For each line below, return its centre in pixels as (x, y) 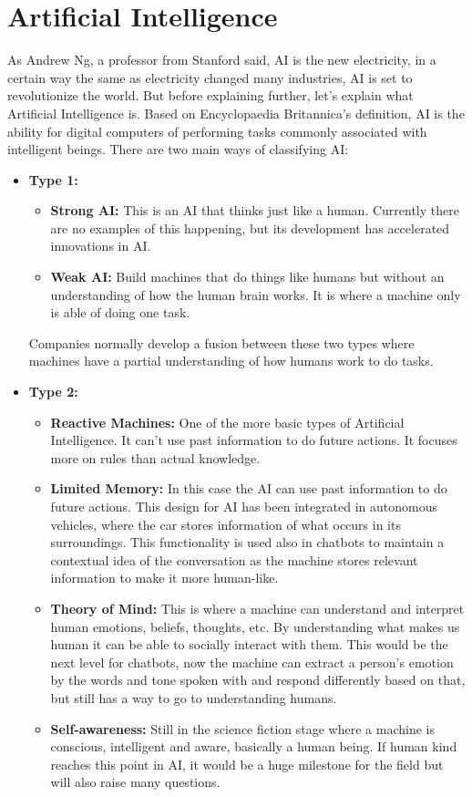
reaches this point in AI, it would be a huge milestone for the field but (247, 764)
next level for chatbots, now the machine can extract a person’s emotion (252, 662)
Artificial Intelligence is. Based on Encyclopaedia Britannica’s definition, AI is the (236, 113)
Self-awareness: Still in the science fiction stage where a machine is (242, 728)
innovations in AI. (101, 246)
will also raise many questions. (135, 782)
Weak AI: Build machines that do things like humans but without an (247, 277)
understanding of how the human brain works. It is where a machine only (256, 294)
